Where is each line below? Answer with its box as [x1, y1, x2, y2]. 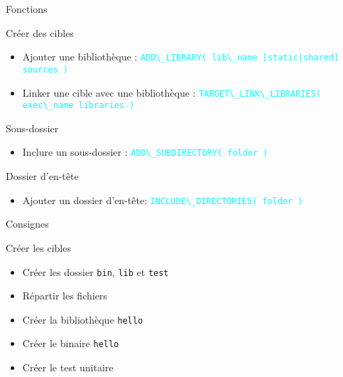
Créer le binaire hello [22, 336, 119, 351]
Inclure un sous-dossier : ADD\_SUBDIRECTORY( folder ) [22, 144, 268, 159]
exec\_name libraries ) [22, 100, 135, 111]
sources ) [22, 64, 69, 75]
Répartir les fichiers [22, 288, 107, 303]
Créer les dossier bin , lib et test [22, 264, 169, 279]
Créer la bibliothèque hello [22, 312, 143, 326]
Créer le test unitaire [22, 360, 114, 375]
